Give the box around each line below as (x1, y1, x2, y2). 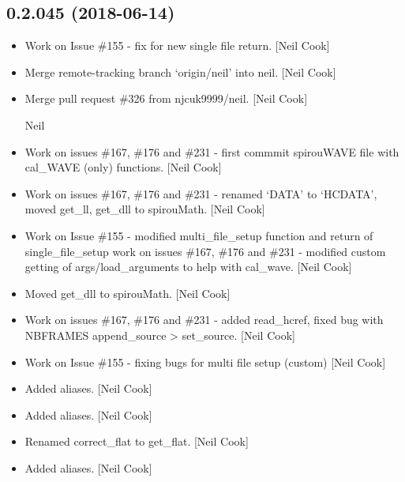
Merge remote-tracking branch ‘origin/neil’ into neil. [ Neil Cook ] (24, 63, 336, 80)
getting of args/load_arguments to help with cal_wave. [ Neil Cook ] (24, 258, 352, 275)
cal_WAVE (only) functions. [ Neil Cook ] (24, 159, 222, 175)
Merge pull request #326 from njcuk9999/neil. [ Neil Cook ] (24, 90, 308, 107)
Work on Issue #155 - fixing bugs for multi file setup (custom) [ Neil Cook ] (24, 353, 386, 370)
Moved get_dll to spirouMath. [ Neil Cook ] (24, 284, 231, 301)
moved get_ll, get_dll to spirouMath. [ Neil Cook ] (24, 201, 265, 217)
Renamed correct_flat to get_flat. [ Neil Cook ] (24, 433, 249, 450)
